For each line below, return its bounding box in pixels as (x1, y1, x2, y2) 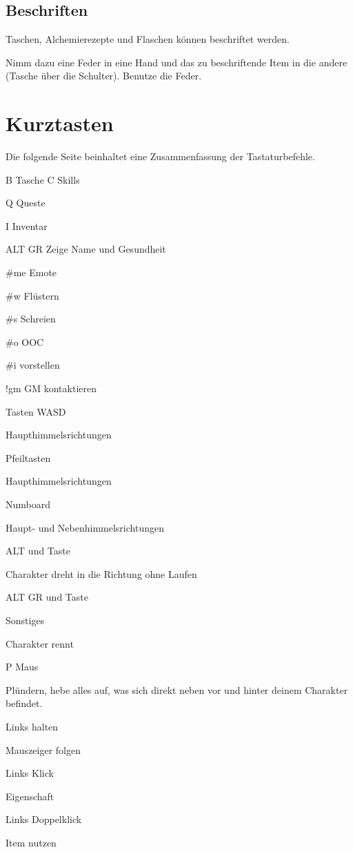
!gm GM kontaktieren (6, 381, 97, 396)
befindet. (6, 696, 43, 710)
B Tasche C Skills (6, 172, 80, 186)
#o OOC (6, 334, 44, 349)
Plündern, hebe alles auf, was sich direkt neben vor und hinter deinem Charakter (6, 682, 348, 697)
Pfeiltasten (6, 450, 51, 465)
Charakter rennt (6, 636, 74, 650)
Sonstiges (6, 612, 45, 627)
